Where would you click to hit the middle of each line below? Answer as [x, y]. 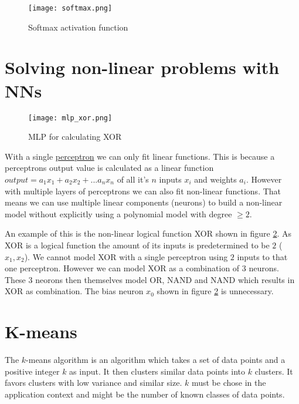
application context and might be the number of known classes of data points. [145, 394]
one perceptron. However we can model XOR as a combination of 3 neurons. [142, 268]
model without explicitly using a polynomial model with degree [118, 213]
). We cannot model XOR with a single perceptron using [126, 256]
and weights [215, 179]
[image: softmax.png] [70, 8]
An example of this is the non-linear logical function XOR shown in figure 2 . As [148, 233]
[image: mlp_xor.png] [70, 118]
